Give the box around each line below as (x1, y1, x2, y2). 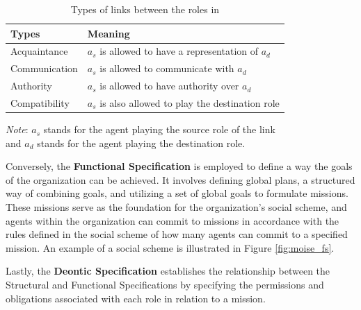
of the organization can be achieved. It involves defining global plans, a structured (6, 172, 355, 187)
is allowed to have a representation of (99, 44, 259, 58)
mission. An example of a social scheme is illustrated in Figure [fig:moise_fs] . (6, 240, 335, 255)
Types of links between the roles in (70, 2, 220, 16)
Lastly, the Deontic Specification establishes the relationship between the (6, 264, 330, 278)
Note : (6, 122, 29, 137)
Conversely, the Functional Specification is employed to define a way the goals (6, 159, 353, 173)
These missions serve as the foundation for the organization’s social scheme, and (6, 200, 347, 214)
